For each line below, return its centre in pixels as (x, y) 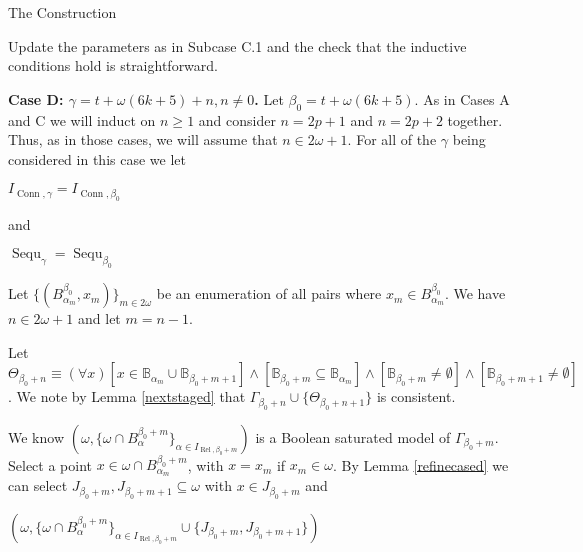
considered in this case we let (97, 158)
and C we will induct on (82, 119)
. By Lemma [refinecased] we (421, 464)
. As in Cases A (462, 98)
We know (36, 436)
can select (38, 485)
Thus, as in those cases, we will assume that (143, 139)
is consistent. (416, 396)
